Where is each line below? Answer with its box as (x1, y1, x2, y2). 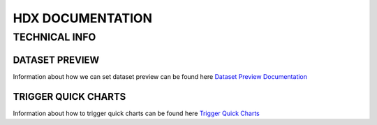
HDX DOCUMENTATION (13, 10, 153, 26)
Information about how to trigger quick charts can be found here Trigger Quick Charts (13, 109, 260, 117)
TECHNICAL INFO (13, 31, 96, 43)
